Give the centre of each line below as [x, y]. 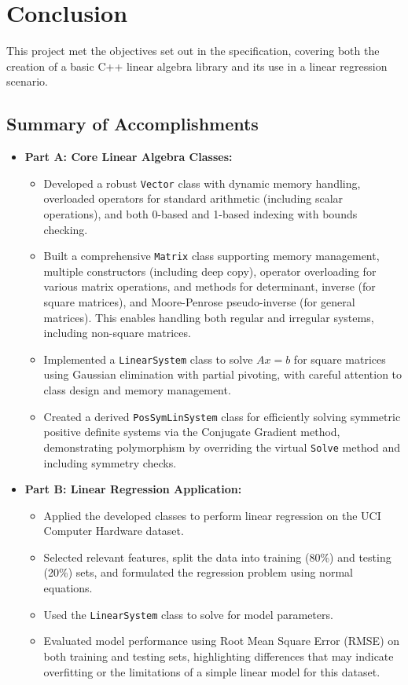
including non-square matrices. [117, 333]
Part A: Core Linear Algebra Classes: [129, 157]
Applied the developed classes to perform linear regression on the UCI [212, 515]
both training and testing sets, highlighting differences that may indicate [219, 656]
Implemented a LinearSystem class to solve [148, 359]
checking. [66, 229]
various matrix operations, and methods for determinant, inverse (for [210, 286]
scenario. [28, 81]
